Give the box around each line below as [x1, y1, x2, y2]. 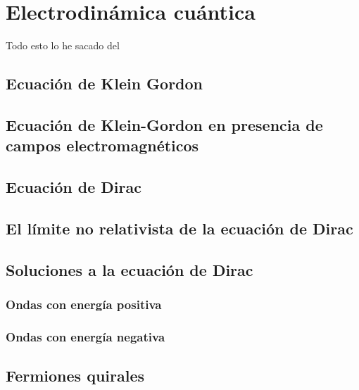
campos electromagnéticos [6, 134, 199, 156]
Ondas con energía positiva [6, 295, 162, 313]
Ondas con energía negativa [6, 327, 165, 345]
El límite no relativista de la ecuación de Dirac [6, 217, 353, 239]
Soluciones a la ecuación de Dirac [6, 258, 253, 280]
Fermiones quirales [6, 365, 145, 386]
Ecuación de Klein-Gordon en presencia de [6, 113, 323, 135]
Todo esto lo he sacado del [6, 38, 120, 53]
